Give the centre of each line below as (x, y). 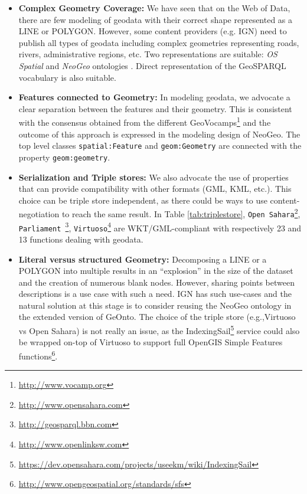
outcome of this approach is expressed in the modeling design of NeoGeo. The (159, 134)
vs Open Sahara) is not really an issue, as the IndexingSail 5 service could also (159, 330)
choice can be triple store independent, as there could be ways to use (143, 200)
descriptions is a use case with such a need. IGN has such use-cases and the (155, 294)
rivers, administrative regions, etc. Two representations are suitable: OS (148, 54)
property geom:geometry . (64, 157)
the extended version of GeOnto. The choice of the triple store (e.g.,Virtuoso (157, 317)
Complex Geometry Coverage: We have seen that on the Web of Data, (154, 8)
